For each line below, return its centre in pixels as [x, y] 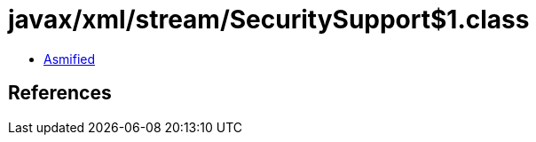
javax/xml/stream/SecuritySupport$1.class [269, 20]
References [60, 93]
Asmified [70, 59]
